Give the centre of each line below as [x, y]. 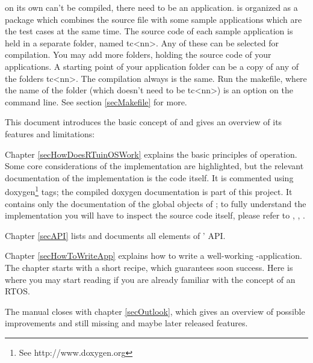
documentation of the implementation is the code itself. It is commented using [149, 177]
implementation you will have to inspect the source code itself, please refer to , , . [155, 215]
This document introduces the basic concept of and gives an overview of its [144, 122]
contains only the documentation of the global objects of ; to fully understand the [156, 203]
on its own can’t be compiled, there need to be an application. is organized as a [151, 7]
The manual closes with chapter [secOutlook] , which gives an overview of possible [155, 311]
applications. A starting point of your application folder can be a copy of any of [152, 66]
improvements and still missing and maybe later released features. [126, 323]
